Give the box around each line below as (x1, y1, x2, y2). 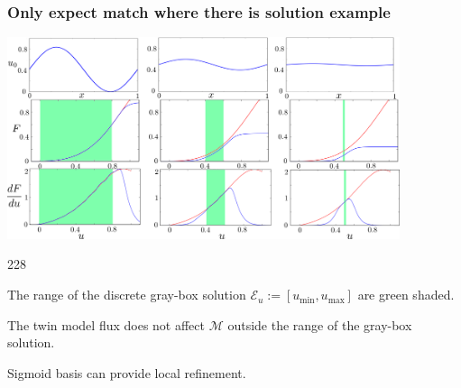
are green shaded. (357, 285, 455, 304)
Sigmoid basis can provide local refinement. (7, 363, 246, 382)
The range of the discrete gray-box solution (7, 285, 246, 304)
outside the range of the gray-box (227, 315, 412, 334)
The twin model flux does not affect (7, 315, 206, 334)
